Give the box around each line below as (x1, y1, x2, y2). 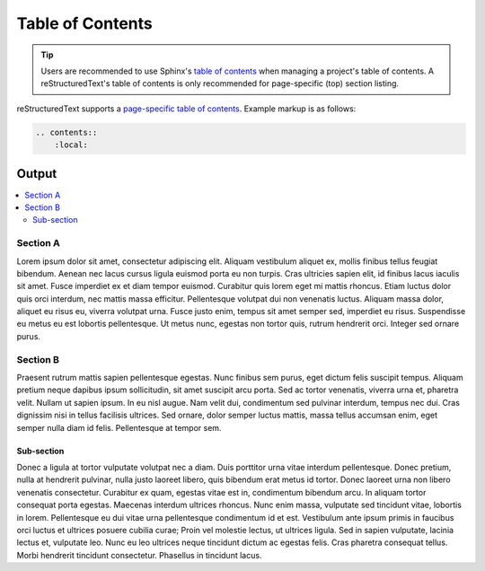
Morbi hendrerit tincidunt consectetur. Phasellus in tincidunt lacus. (16, 549, 262, 560)
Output (16, 166, 57, 181)
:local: (54, 140, 89, 150)
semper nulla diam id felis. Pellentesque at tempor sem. (16, 422, 222, 433)
